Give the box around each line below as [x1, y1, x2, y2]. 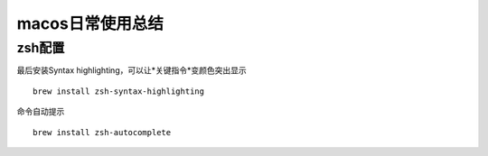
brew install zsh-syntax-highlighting [33, 86, 205, 96]
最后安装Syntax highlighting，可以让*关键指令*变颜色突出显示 [16, 65, 248, 76]
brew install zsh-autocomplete [33, 127, 172, 137]
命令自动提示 [16, 106, 65, 117]
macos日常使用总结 [16, 14, 164, 33]
